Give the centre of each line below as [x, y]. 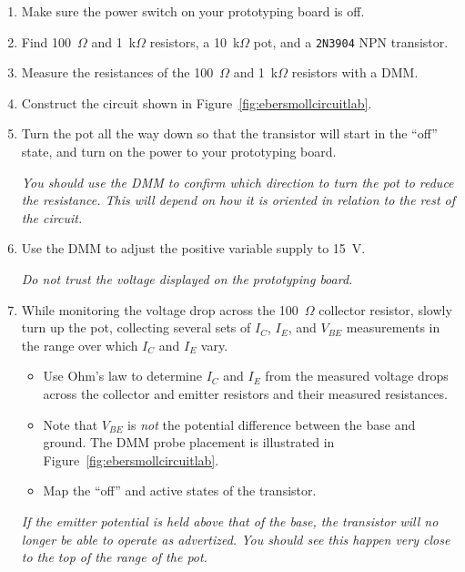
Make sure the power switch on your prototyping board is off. [193, 11]
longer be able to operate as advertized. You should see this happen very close [236, 539]
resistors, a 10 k [195, 41]
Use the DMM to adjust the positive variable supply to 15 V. [193, 248]
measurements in [393, 327]
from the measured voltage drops [357, 376]
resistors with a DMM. [355, 72]
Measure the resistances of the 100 [117, 72]
